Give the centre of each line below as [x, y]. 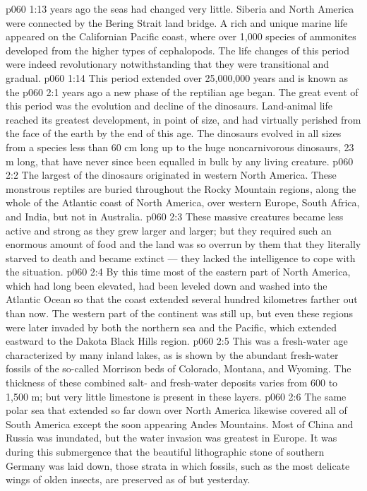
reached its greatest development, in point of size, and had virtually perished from [183, 119]
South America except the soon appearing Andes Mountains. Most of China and [180, 424]
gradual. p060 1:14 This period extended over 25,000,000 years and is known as [177, 77]
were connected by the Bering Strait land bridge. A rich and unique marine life [177, 22]
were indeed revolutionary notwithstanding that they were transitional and [168, 64]
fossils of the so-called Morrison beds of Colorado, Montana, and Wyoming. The [179, 368]
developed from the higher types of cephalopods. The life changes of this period [178, 50]
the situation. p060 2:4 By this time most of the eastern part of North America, [178, 272]
